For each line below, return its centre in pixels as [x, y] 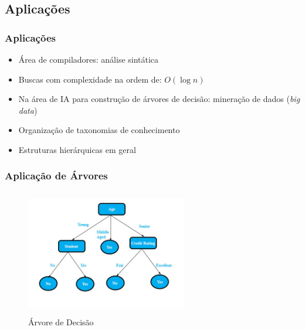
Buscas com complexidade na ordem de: [90, 79]
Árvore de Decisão [61, 322]
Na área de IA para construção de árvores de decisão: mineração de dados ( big [159, 99]
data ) [28, 110]
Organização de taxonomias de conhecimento [99, 130]
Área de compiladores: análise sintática [89, 59]
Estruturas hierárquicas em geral [77, 149]
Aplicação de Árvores [56, 176]
